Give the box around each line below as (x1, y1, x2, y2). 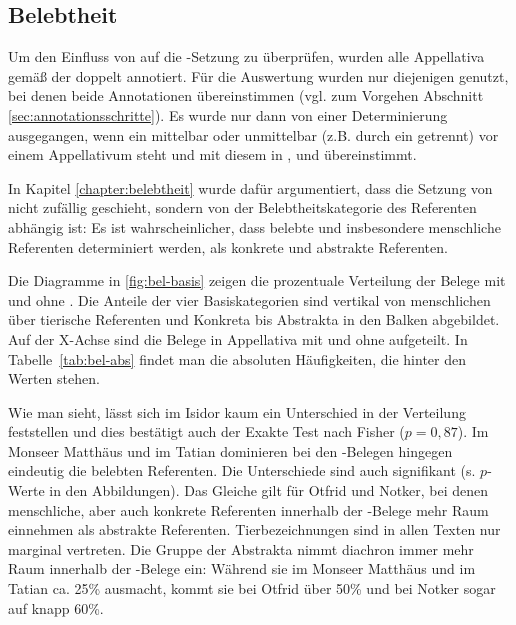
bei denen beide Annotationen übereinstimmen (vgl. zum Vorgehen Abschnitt (8, 85, 484, 106)
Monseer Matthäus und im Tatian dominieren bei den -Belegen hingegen (8, 440, 453, 461)
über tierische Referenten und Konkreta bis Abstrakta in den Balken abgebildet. (8, 309, 500, 330)
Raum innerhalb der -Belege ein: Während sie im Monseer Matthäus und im (8, 558, 476, 579)
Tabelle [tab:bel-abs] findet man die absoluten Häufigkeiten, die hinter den (8, 348, 466, 369)
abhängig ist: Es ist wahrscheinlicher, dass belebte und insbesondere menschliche (8, 216, 501, 237)
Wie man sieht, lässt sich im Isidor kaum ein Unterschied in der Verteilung (8, 401, 466, 422)
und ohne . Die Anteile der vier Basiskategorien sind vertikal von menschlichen (8, 289, 491, 310)
